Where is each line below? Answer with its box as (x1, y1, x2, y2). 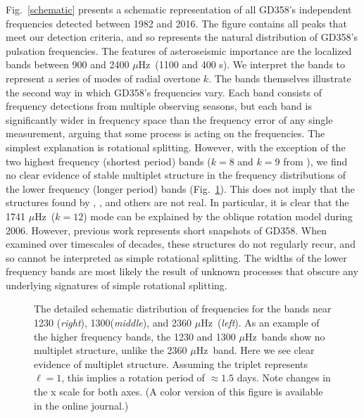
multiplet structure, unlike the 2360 (34, 343, 187, 357)
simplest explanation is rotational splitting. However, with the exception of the (6, 139, 346, 154)
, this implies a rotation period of (61, 370, 205, 385)
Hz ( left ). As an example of (201, 315, 320, 330)
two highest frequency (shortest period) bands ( (6, 153, 211, 168)
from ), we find (283, 153, 348, 168)
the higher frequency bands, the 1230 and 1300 (34, 329, 236, 343)
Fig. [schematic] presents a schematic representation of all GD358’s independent (6, 2, 352, 16)
